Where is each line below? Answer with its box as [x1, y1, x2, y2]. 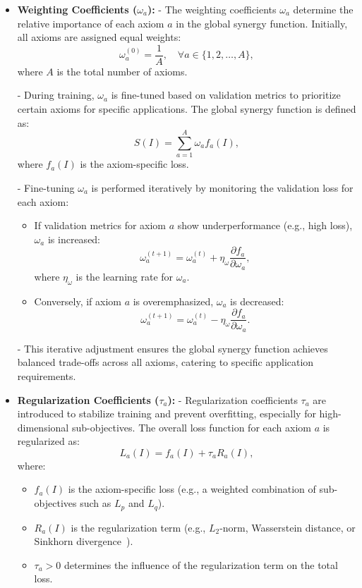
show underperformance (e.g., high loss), [177, 218, 353, 233]
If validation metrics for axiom [34, 218, 167, 233]
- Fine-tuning [17, 180, 75, 195]
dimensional [17, 419, 69, 434]
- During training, [17, 87, 95, 102]
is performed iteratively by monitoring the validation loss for [91, 180, 354, 195]
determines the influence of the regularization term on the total [64, 557, 338, 572]
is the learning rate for [76, 269, 174, 283]
